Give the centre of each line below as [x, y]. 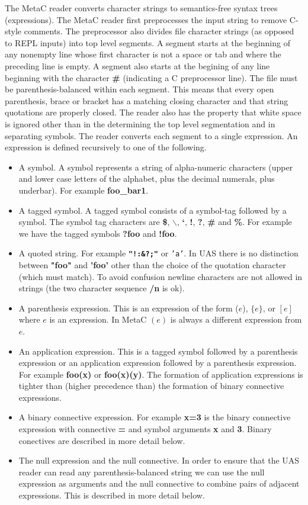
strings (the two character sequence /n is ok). [102, 288]
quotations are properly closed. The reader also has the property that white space [153, 112]
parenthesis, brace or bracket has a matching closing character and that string [147, 100]
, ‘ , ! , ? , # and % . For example [234, 222]
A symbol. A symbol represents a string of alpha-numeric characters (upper [156, 167]
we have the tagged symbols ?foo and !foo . [98, 233]
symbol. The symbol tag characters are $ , [94, 222]
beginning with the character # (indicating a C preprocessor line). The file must [151, 77]
